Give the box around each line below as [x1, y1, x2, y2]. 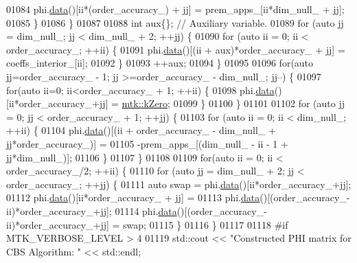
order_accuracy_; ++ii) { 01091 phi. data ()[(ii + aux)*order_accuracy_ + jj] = [6, 42, 345, 56]
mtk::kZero [122, 96, 168, 111]
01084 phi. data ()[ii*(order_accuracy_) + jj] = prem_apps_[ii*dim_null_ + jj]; [6, 2, 345, 16]
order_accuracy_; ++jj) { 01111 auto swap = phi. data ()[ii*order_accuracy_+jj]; [6, 176, 352, 191]
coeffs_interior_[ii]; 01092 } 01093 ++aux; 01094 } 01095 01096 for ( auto [6, 56, 314, 70]
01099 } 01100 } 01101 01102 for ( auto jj [173, 96, 345, 111]
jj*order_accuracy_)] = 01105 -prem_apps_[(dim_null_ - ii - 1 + [6, 136, 288, 150]
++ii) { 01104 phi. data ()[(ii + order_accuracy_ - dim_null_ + [6, 123, 276, 137]
